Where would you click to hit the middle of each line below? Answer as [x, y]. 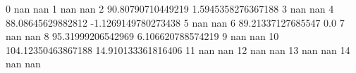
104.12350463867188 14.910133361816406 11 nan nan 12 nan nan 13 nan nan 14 [178, 49]
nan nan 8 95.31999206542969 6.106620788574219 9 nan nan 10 [142, 36]
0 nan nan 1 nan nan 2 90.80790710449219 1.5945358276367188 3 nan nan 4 [170, 8]
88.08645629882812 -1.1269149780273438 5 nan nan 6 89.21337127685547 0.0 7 [175, 22]
